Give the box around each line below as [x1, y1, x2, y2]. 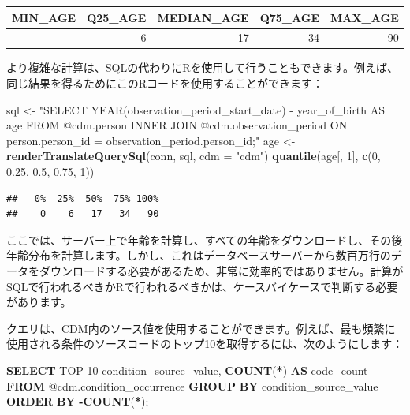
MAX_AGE [330, 9, 399, 25]
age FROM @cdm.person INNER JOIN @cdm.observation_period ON [6, 117, 348, 133]
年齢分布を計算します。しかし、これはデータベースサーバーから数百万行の [6, 247, 391, 264]
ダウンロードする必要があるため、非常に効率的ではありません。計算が [39, 262, 404, 279]
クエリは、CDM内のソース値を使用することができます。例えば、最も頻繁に [6, 320, 396, 336]
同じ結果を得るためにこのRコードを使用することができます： [6, 75, 324, 92]
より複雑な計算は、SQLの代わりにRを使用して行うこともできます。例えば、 [6, 59, 399, 76]
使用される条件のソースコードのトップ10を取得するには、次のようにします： [6, 335, 404, 352]
